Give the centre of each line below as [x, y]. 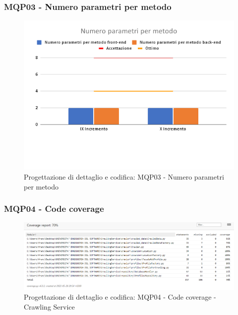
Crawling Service [49, 306]
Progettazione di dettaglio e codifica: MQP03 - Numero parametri [124, 176]
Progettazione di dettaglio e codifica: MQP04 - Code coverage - [120, 297]
